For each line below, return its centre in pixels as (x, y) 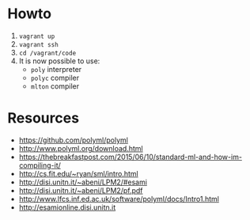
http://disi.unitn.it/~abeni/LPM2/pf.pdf (81, 190)
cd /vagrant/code (47, 53)
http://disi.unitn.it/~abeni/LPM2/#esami (83, 182)
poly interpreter (56, 69)
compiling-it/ (40, 165)
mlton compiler (55, 86)
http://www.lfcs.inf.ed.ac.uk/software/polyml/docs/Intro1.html (119, 199)
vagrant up (37, 36)
